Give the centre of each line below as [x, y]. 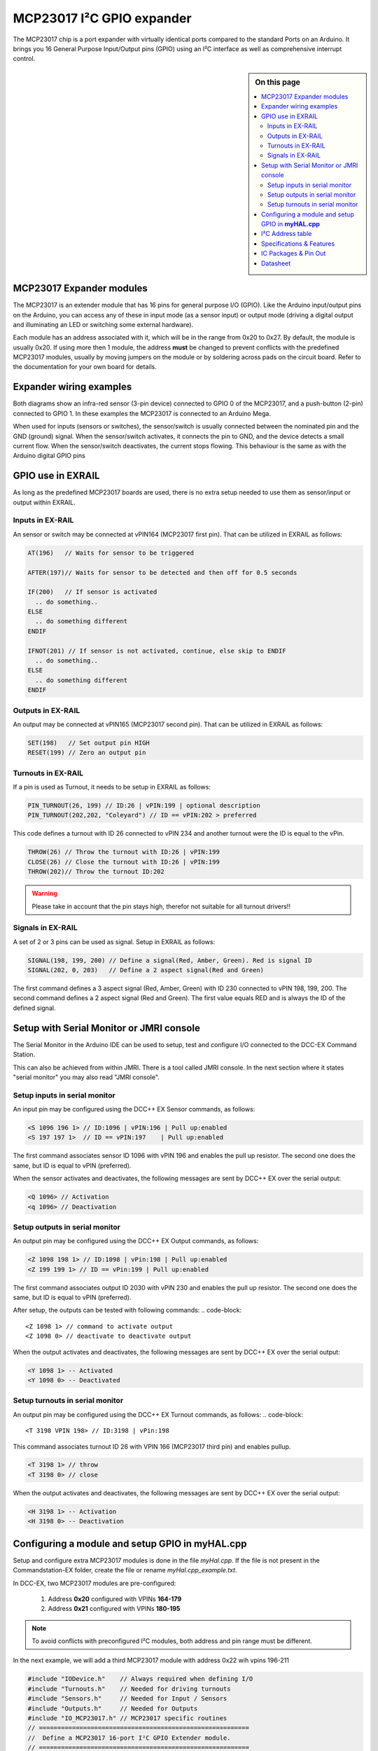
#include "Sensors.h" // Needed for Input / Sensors [127, 1699]
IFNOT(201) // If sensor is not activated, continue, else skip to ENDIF [157, 651]
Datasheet [276, 263]
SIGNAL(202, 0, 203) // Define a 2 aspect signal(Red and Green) [146, 970]
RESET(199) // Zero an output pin [87, 753]
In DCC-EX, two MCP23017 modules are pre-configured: [94, 1583]
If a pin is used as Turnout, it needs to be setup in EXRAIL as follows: [112, 787]
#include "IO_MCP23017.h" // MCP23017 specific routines [127, 1718]
